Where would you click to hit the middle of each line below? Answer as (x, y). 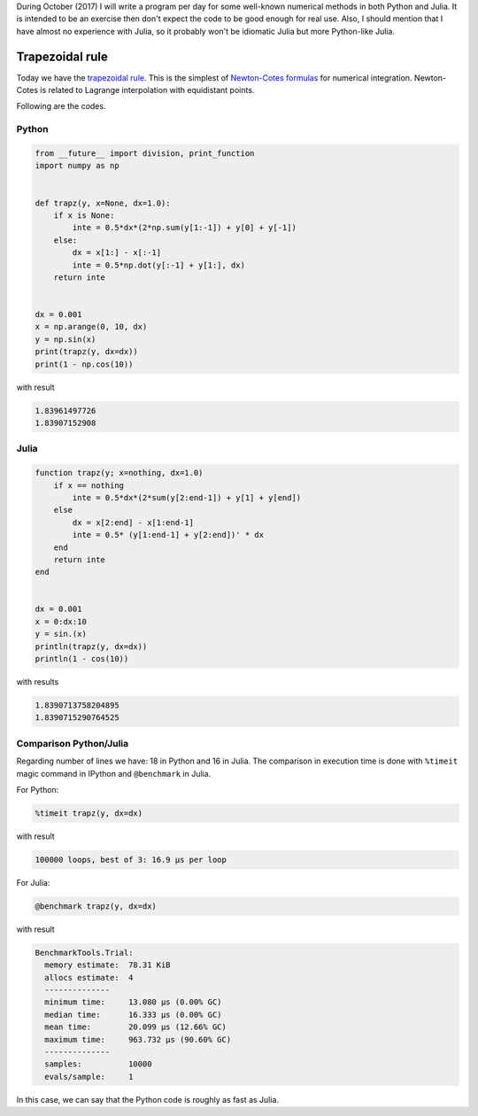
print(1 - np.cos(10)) (84, 364)
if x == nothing (89, 485)
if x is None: (84, 215)
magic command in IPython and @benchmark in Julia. (114, 773)
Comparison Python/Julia (73, 743)
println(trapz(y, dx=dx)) (91, 646)
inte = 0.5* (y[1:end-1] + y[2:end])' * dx (168, 535)
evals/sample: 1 (89, 1077)
